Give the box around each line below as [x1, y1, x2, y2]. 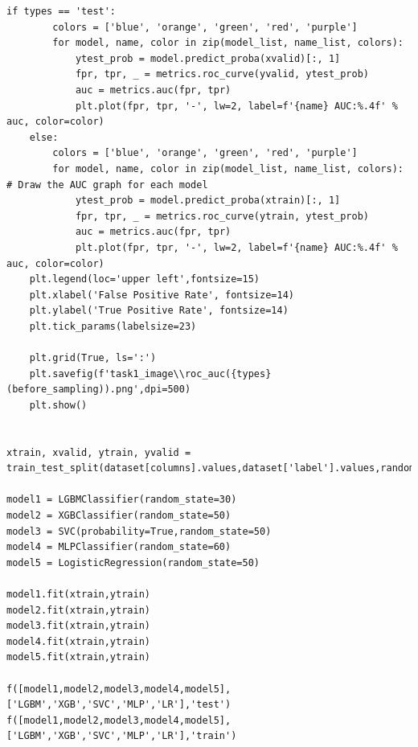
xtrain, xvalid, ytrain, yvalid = [6, 446, 191, 458]
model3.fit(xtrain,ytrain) [6, 620, 150, 632]
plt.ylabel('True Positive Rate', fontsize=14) [29, 305, 289, 317]
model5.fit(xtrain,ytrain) [6, 651, 150, 663]
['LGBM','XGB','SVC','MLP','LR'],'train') [6, 730, 237, 742]
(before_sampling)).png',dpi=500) [6, 384, 191, 396]
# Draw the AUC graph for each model [6, 179, 208, 191]
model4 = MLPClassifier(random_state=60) [6, 541, 232, 553]
